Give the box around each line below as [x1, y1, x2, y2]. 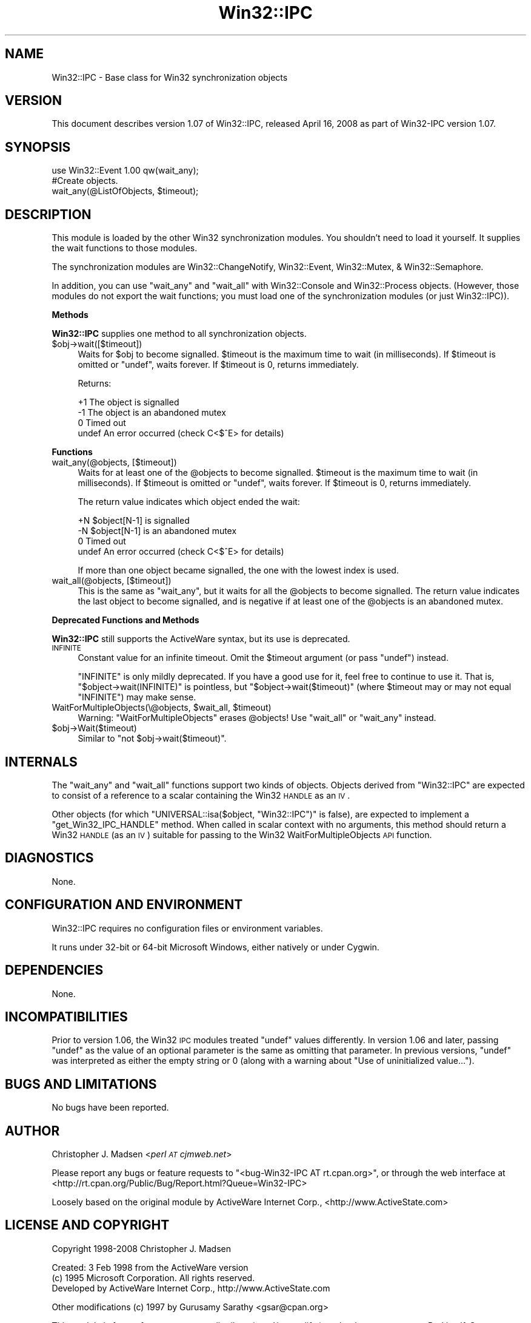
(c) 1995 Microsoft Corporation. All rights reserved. [52, 1272, 255, 1283]
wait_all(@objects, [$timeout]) [52, 575, 172, 586]
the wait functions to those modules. [52, 243, 198, 254]
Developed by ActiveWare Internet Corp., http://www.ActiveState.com [52, 1282, 330, 1293]
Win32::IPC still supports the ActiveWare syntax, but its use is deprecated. [52, 634, 350, 645]
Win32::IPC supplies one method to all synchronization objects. [52, 328, 307, 339]
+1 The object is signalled [78, 397, 179, 408]
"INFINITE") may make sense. [78, 692, 196, 703]
